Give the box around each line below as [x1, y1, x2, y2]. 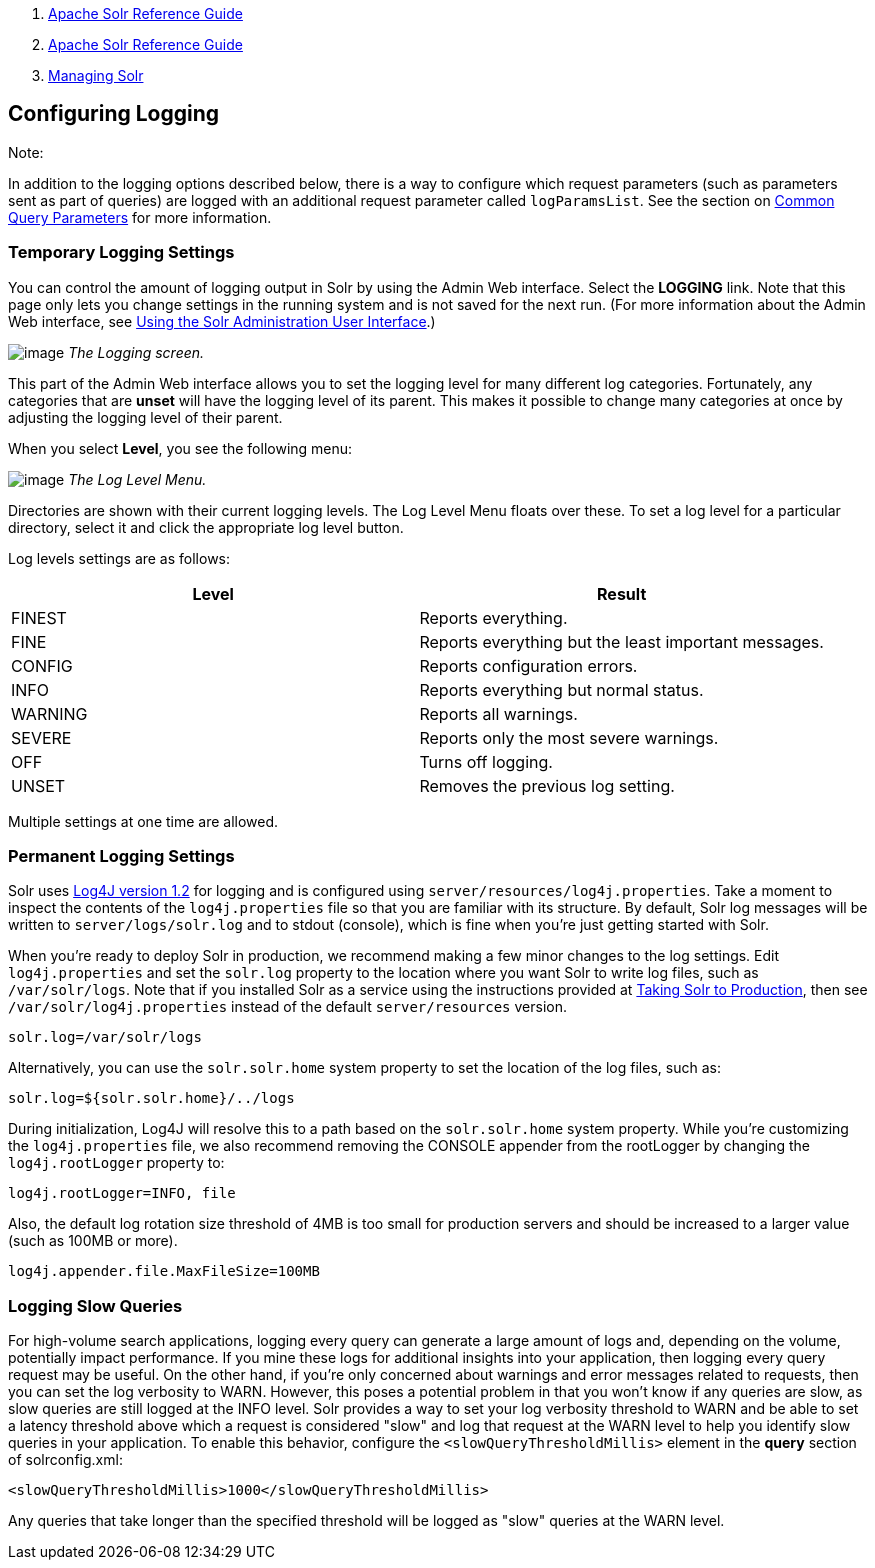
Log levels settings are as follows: [8, 549, 231, 567]
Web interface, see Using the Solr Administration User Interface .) [8, 312, 436, 330]
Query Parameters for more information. [8, 208, 272, 226]
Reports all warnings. [419, 703, 578, 724]
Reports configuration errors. [419, 655, 638, 676]
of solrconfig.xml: [8, 1451, 123, 1469]
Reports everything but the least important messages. [419, 631, 824, 652]
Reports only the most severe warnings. [419, 727, 719, 748]
